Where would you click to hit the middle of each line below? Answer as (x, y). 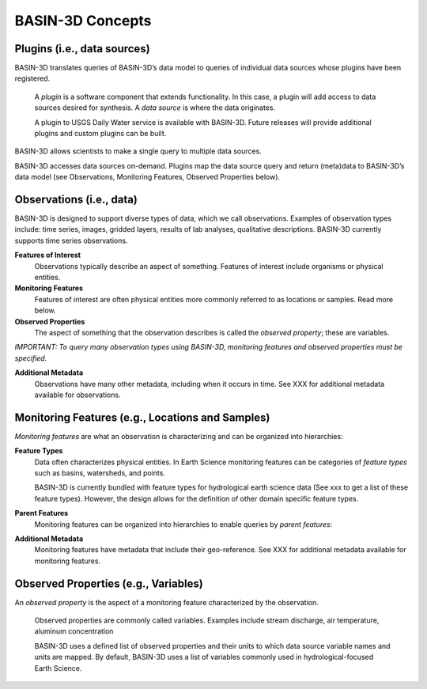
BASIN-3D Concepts (83, 21)
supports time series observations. (71, 240)
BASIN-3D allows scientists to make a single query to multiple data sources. (138, 151)
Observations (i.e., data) (76, 199)
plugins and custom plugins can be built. (100, 134)
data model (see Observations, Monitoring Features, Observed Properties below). (147, 177)
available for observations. (78, 395)
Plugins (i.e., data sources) (82, 49)
